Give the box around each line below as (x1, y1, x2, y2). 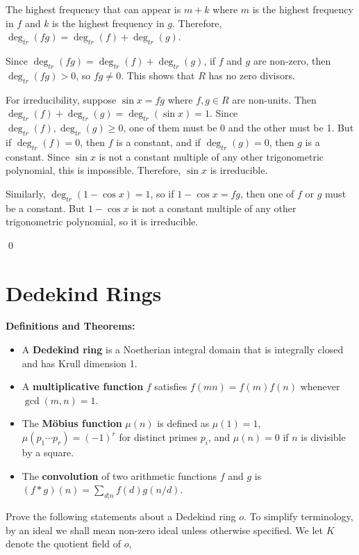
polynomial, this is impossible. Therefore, (6, 163, 181, 177)
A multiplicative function (22, 379, 144, 394)
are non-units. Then (232, 92, 317, 106)
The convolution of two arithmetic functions (22, 468, 217, 483)
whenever (300, 379, 340, 394)
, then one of (240, 186, 294, 200)
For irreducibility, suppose (6, 92, 117, 106)
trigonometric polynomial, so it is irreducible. (6, 214, 199, 229)
